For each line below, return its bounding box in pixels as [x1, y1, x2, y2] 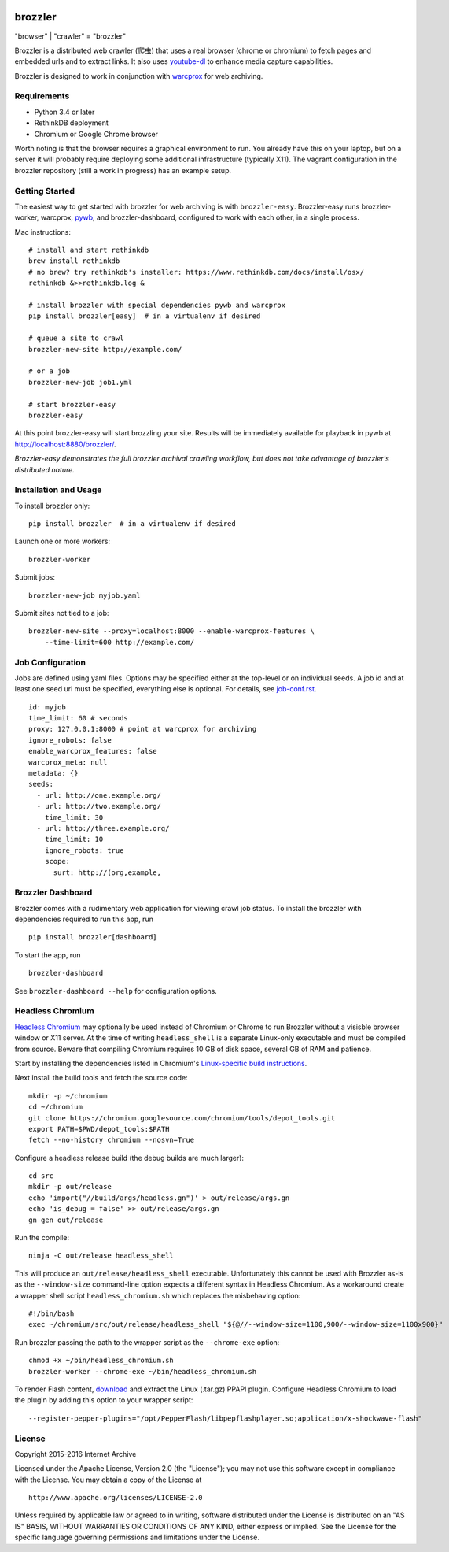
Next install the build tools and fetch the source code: [14, 1073, 188, 1083]
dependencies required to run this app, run [14, 914, 153, 924]
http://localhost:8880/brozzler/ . [14, 439, 116, 449]
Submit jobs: [14, 572, 55, 582]
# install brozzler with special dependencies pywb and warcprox [28, 301, 286, 310]
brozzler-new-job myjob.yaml [28, 591, 141, 600]
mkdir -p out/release [28, 1182, 112, 1191]
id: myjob [28, 702, 66, 712]
